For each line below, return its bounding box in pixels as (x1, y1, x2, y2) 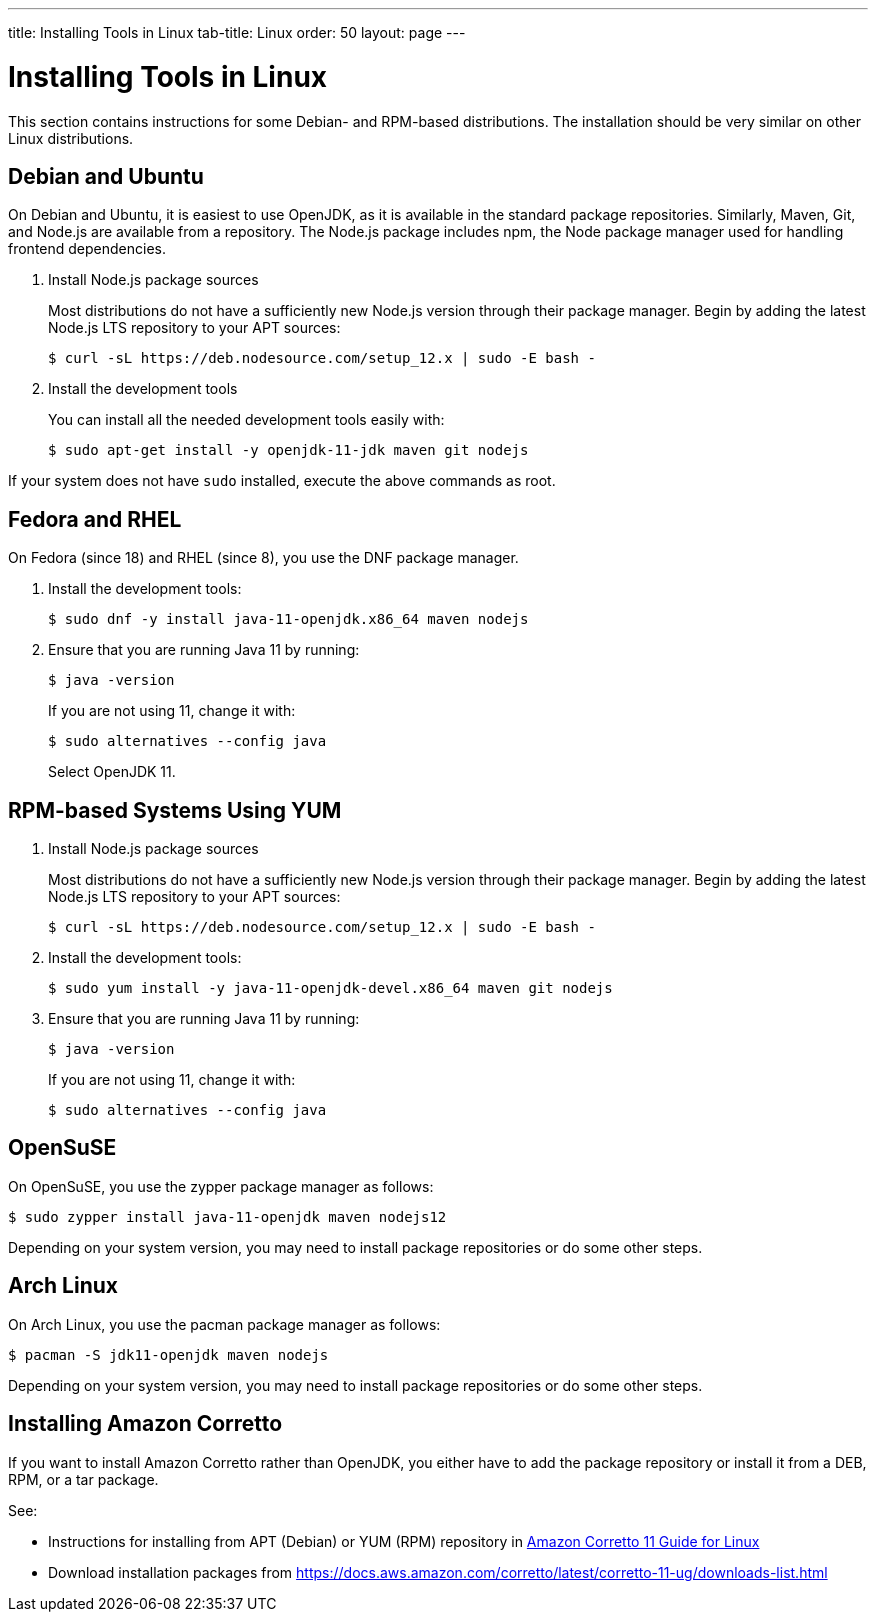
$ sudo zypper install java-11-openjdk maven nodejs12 (8, 1208, 447, 1225)
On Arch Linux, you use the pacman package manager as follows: (8, 1315, 441, 1333)
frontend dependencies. (8, 240, 166, 258)
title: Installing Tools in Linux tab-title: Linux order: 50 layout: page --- (8, 24, 466, 41)
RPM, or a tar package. (8, 1470, 159, 1488)
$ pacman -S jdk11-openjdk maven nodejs (8, 1346, 329, 1363)
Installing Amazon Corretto (8, 1411, 283, 1437)
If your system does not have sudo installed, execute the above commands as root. (8, 472, 556, 490)
